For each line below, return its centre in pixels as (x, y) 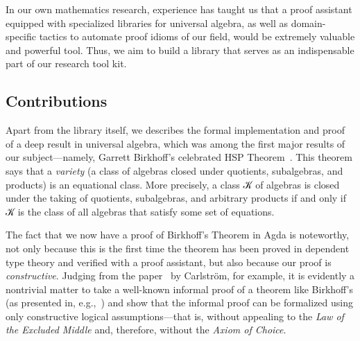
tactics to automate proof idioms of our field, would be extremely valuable (197, 36)
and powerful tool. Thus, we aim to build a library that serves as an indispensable (180, 50)
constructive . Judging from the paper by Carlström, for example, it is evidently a (180, 276)
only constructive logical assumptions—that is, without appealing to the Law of (175, 316)
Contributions (57, 101)
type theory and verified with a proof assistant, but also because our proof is (169, 262)
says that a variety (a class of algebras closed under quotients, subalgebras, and (174, 170)
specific (21, 36)
